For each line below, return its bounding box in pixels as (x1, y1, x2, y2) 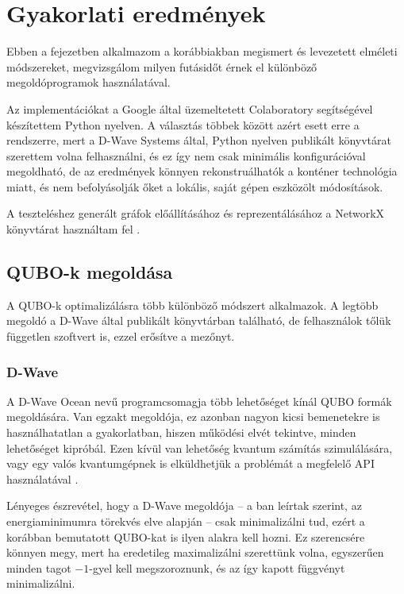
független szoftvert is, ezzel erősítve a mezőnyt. (6, 328, 235, 345)
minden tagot (6, 559, 71, 576)
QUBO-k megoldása (6, 260, 173, 284)
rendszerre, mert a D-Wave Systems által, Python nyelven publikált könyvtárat (6, 132, 392, 148)
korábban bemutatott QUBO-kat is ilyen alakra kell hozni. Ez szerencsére (6, 528, 365, 545)
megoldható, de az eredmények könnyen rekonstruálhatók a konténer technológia (6, 163, 398, 179)
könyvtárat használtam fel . (6, 221, 140, 237)
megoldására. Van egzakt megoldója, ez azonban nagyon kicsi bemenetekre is (6, 408, 380, 425)
